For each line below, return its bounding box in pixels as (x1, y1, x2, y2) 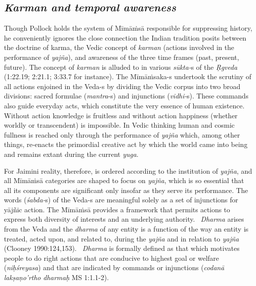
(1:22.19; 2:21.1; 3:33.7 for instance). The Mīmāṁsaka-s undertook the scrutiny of (4, 71, 252, 82)
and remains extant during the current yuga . (4, 148, 139, 159)
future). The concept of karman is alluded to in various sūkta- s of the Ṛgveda (4, 61, 238, 72)
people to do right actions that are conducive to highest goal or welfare (4, 252, 219, 263)
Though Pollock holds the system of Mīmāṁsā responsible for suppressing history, (4, 23, 253, 33)
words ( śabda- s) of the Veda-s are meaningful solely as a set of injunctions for (4, 194, 238, 205)
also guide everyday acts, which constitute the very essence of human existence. (4, 100, 245, 110)
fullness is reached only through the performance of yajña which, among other (4, 129, 240, 140)
